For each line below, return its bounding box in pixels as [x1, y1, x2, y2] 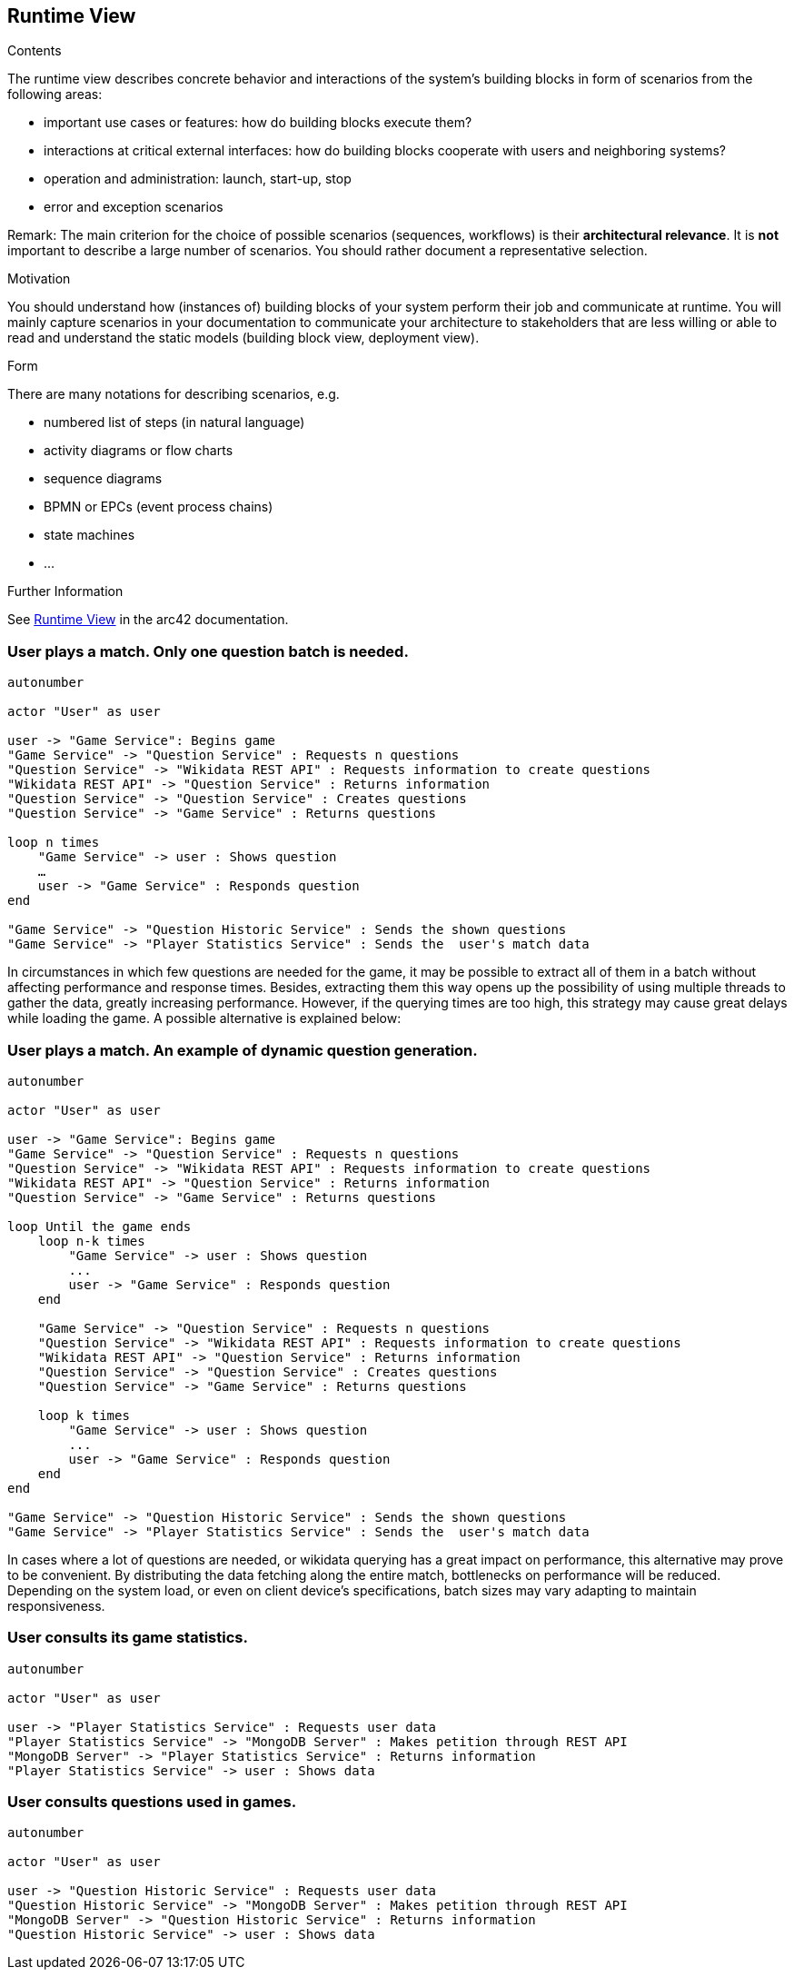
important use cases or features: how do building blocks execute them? [44, 114, 472, 131]
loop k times [37, 1407, 130, 1423]
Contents [7, 43, 62, 59]
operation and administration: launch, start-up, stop [44, 171, 352, 187]
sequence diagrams [44, 471, 163, 487]
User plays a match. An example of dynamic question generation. [7, 1040, 478, 1059]
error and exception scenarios [44, 199, 223, 215]
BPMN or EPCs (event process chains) [44, 499, 273, 515]
